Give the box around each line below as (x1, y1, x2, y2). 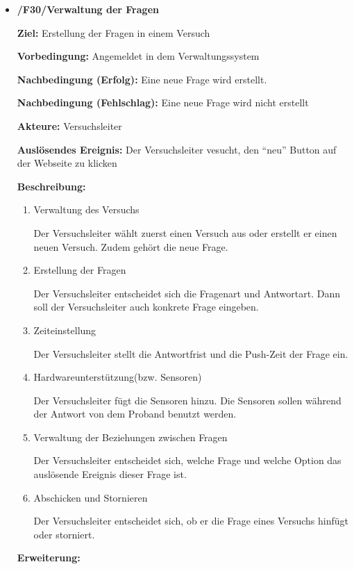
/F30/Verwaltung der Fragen (17, 2, 159, 16)
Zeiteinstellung (33, 322, 96, 337)
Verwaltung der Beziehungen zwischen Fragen (33, 429, 228, 444)
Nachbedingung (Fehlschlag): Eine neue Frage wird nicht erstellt (17, 95, 309, 110)
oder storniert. (33, 527, 95, 541)
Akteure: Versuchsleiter (17, 118, 122, 133)
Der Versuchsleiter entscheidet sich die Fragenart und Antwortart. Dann (33, 286, 340, 300)
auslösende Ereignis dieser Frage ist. (33, 467, 187, 481)
